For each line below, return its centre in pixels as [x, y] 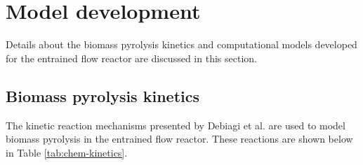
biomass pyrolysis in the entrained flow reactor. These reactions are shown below [179, 139]
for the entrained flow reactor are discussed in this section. [131, 58]
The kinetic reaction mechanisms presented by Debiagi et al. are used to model [176, 125]
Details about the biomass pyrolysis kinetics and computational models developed [181, 44]
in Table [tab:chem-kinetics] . [67, 152]
